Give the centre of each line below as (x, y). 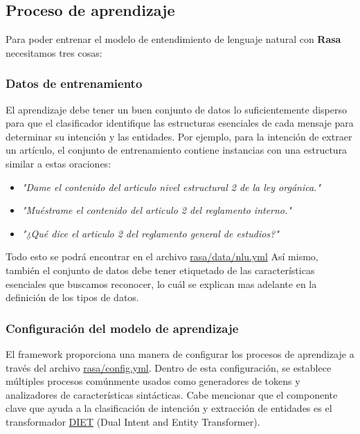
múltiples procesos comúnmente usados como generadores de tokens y (153, 381)
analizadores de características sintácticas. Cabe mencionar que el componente (172, 394)
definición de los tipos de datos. (72, 297)
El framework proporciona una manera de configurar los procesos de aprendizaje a (180, 353)
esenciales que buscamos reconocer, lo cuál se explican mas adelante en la (161, 283)
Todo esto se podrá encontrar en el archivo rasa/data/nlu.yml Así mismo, (162, 256)
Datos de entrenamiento (74, 83)
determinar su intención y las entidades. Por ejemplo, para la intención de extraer (179, 136)
